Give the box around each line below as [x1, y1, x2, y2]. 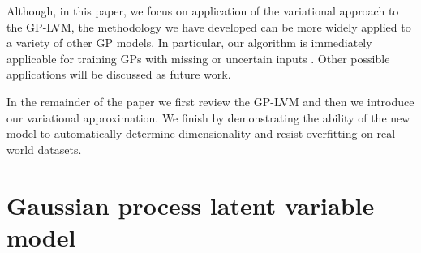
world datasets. [6, 140, 82, 157]
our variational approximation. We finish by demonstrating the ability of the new [6, 109, 410, 126]
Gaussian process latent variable [6, 188, 375, 221]
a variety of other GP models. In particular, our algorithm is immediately [6, 34, 372, 51]
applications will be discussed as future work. [6, 66, 231, 83]
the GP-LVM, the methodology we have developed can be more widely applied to [6, 18, 411, 35]
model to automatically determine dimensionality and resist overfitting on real [6, 125, 396, 142]
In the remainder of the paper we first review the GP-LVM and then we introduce [6, 92, 415, 109]
